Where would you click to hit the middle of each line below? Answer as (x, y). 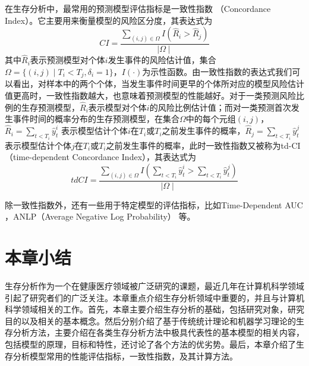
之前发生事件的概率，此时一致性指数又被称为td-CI (203, 145)
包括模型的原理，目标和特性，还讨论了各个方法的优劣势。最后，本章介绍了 (150, 344)
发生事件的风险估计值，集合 (162, 60)
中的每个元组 (211, 119)
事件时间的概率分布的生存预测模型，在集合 (96, 119)
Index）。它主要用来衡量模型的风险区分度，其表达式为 (109, 20)
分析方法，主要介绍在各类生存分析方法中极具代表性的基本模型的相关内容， (158, 332)
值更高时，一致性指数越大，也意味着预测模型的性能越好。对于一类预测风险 (150, 95)
